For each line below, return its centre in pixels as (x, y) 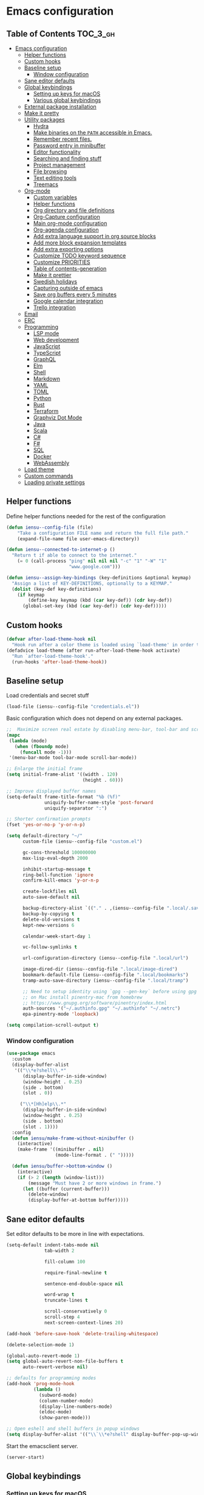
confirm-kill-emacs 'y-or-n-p (60, 880)
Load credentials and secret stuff (48, 696)
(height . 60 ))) (103, 780)
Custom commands (49, 476)
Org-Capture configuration (66, 217)
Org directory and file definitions (74, 210)
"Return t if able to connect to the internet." (74, 555)
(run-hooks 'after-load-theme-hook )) (59, 662)
